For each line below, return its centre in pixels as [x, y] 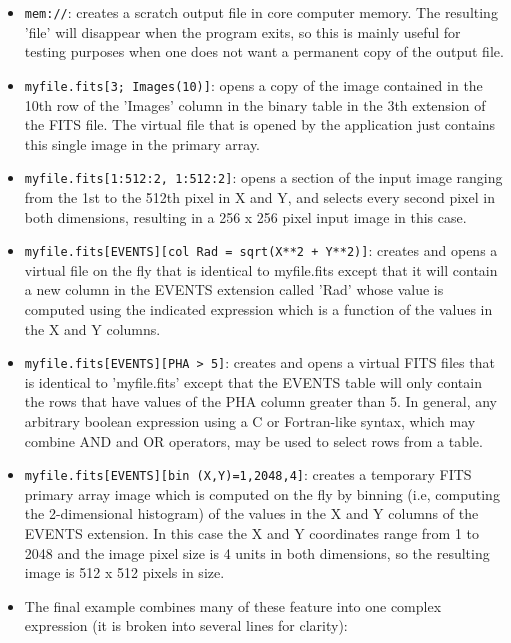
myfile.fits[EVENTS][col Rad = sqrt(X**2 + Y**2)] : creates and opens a [261, 250]
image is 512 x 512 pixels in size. [124, 572]
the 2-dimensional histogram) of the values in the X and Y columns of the [251, 513]
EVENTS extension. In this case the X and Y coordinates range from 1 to [252, 533]
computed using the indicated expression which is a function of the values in [258, 308]
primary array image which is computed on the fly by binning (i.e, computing [262, 493]
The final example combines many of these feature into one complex [233, 605]
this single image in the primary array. [142, 143]
